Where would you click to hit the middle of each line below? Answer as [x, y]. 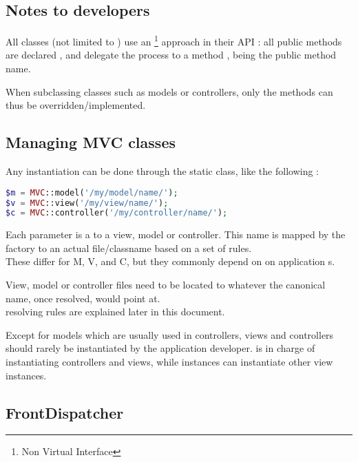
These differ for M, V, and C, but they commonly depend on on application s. [170, 261]
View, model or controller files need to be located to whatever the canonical [166, 285]
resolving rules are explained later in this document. [115, 312]
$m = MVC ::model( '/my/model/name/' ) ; [92, 192]
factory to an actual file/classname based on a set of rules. [129, 248]
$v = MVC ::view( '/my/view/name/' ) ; [87, 203]
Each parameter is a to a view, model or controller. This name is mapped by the [176, 234]
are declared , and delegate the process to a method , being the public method [171, 55]
